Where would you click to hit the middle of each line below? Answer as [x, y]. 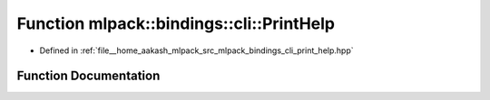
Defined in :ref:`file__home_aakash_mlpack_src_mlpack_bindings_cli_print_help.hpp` [196, 50]
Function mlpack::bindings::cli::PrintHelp [176, 23]
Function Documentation [88, 76]
